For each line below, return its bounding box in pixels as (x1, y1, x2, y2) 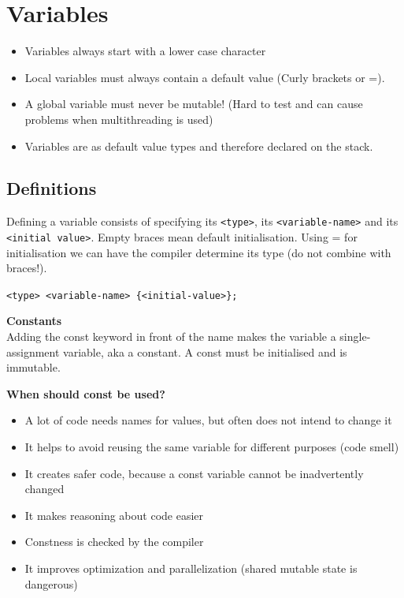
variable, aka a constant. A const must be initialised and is (63, 343, 347, 360)
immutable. (6, 359, 61, 376)
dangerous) (24, 575, 78, 592)
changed (24, 480, 65, 497)
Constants (6, 312, 62, 329)
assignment (6, 343, 60, 360)
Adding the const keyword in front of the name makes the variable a (6, 328, 336, 345)
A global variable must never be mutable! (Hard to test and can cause (24, 95, 363, 112)
